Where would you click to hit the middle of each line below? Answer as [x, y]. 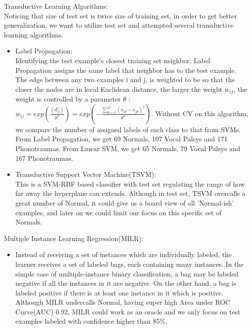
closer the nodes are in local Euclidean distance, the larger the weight [119, 89]
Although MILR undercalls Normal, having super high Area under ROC [123, 302]
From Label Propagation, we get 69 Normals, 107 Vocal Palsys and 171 [121, 139]
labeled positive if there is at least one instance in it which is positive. [119, 292]
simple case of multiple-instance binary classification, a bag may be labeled [127, 273]
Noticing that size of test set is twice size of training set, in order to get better [121, 15]
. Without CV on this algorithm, [200, 113]
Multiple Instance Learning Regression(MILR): [74, 238]
